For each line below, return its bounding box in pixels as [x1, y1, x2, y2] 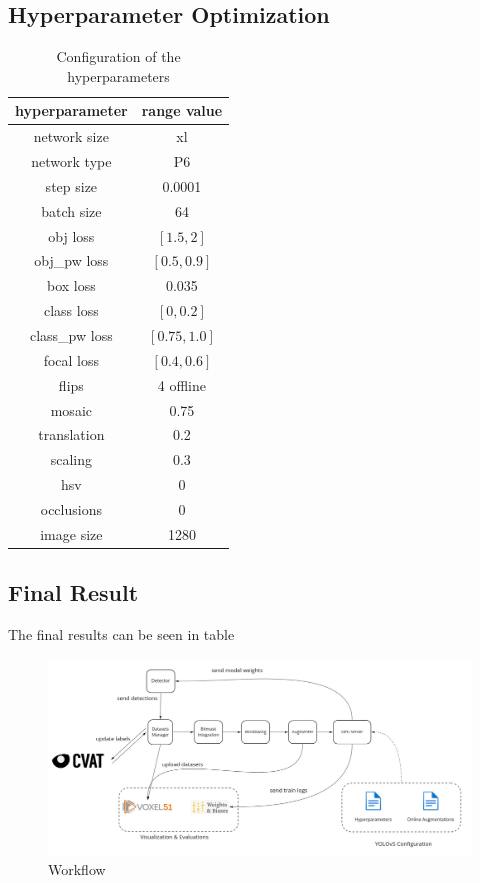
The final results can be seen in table [8, 624, 235, 645]
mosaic [50, 399, 92, 420]
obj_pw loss [34, 250, 109, 271]
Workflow [48, 858, 106, 879]
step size [45, 175, 98, 196]
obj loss [48, 225, 95, 246]
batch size [41, 200, 102, 221]
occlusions [40, 498, 102, 519]
